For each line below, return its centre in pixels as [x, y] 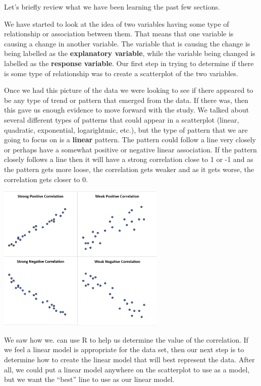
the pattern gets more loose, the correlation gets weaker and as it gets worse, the [129, 169]
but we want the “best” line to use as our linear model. [89, 379]
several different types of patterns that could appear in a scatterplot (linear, [122, 119]
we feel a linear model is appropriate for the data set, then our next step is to [124, 349]
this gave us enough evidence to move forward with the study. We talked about [126, 110]
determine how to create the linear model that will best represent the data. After [129, 359]
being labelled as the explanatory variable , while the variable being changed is [130, 53]
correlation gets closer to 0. [46, 179]
